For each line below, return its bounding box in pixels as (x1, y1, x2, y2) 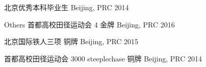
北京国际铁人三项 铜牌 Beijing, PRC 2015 (4, 36, 139, 47)
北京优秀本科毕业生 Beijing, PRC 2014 (4, 2, 129, 12)
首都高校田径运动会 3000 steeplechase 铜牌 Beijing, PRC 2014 (4, 53, 202, 63)
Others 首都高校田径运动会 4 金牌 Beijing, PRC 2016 (4, 19, 175, 29)
